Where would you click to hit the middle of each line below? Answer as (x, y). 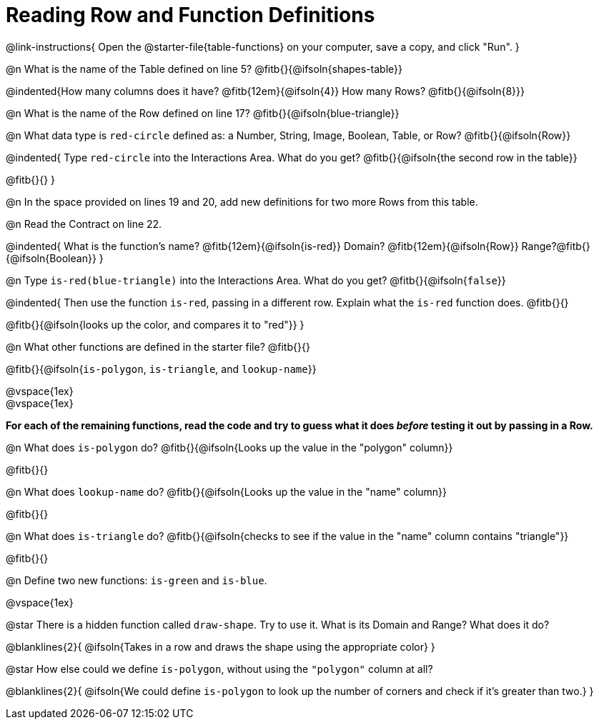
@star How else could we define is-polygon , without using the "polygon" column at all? (219, 669)
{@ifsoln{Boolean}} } (55, 258)
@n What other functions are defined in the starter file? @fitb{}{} (158, 346)
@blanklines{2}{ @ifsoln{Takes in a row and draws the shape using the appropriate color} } (221, 646)
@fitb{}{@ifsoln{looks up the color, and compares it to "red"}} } (155, 324)
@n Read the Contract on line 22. (84, 224)
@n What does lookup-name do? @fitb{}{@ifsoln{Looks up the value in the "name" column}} (227, 491)
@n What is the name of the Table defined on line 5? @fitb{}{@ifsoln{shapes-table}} (204, 69)
